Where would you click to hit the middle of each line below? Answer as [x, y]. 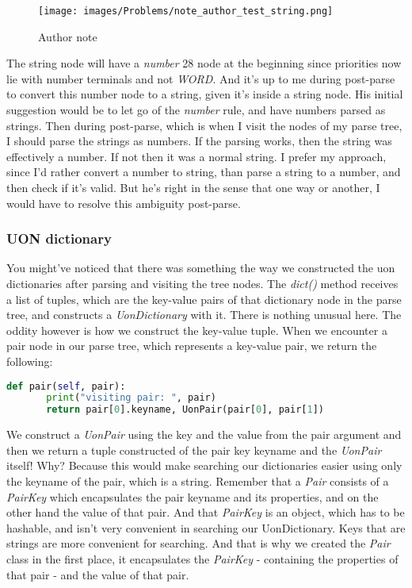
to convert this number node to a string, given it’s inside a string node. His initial [205, 94]
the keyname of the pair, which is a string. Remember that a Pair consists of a [198, 480]
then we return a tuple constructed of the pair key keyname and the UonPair [194, 450]
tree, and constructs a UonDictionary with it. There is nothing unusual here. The [204, 315]
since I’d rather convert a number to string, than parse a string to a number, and [204, 172]
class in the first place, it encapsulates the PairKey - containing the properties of [202, 558]
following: [30, 361]
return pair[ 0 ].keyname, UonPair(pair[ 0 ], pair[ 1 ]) [185, 410]
